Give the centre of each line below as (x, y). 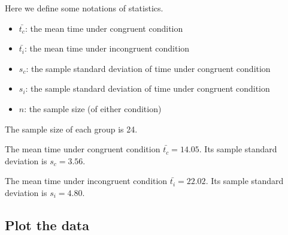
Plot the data (47, 225)
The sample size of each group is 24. (71, 129)
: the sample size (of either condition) (93, 108)
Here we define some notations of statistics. (84, 8)
